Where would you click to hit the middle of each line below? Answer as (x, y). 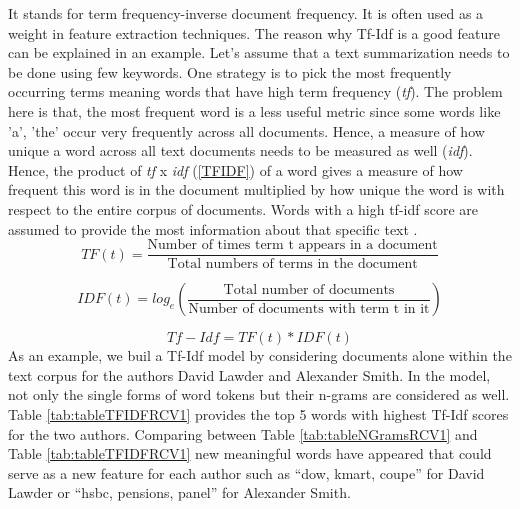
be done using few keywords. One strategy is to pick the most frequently (230, 71)
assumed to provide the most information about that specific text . (213, 228)
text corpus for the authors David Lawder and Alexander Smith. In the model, (249, 374)
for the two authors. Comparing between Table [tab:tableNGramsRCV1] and (243, 433)
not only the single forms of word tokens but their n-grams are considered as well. (259, 394)
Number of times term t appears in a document (292, 245)
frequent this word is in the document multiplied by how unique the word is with (256, 189)
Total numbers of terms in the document (292, 264)
